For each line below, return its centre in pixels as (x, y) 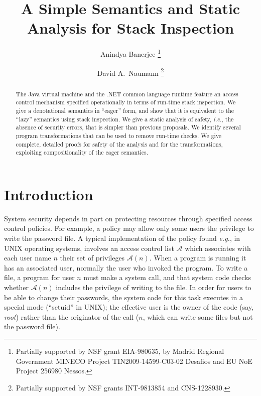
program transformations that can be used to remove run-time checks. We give (119, 135)
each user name (28, 258)
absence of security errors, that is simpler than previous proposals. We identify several (128, 127)
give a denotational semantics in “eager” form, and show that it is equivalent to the (125, 110)
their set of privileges (92, 258)
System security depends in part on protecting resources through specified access (128, 218)
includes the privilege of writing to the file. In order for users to (154, 287)
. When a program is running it (198, 258)
